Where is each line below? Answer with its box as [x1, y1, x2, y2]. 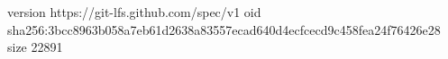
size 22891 [7, 38, 63, 56]
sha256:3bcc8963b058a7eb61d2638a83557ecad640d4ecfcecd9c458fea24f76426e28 [7, 20, 441, 38]
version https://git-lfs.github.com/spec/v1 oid [7, 3, 261, 21]
